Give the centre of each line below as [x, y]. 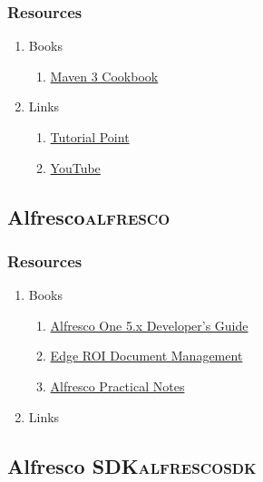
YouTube [75, 167]
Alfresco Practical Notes [117, 386]
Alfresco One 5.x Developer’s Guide [149, 325]
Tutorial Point [90, 137]
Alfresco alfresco [89, 216]
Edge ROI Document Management [146, 356]
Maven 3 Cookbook [104, 76]
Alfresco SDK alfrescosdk [132, 465]
